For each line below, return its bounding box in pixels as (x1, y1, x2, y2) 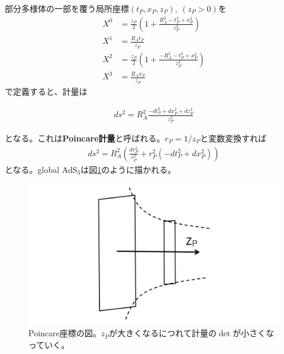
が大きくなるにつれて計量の (109, 327, 217, 339)
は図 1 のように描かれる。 (80, 163, 176, 175)
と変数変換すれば (200, 132, 267, 144)
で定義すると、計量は (5, 85, 88, 97)
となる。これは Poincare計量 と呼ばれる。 (5, 132, 165, 144)
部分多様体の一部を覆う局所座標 (5, 2, 129, 14)
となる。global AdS (5, 163, 78, 175)
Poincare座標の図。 (28, 327, 101, 339)
